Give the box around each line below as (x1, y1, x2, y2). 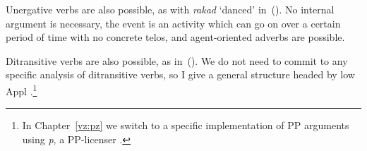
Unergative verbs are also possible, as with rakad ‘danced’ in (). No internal (6, 2, 335, 16)
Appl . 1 (6, 81, 37, 98)
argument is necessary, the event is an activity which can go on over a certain (6, 16, 341, 30)
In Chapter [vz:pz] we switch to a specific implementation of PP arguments (22, 118, 349, 133)
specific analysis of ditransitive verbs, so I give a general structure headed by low (6, 67, 355, 82)
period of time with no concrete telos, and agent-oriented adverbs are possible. (6, 30, 345, 44)
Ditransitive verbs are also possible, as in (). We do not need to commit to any (6, 53, 348, 68)
